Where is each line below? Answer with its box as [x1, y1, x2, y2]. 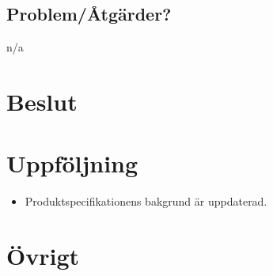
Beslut [6, 85, 78, 117]
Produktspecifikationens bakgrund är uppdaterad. [25, 193, 267, 210]
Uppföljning [6, 147, 138, 180]
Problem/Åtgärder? [6, 2, 172, 26]
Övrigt [6, 240, 80, 272]
